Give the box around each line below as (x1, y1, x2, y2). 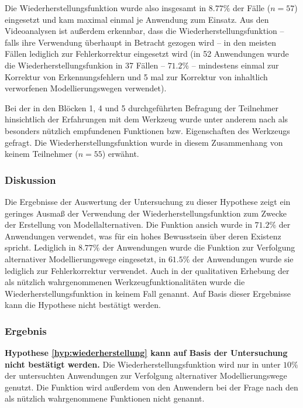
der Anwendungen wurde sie (192, 252, 294, 265)
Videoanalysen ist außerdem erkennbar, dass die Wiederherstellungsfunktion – (5, 25, 284, 37)
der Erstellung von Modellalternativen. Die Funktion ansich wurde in (5, 218, 252, 231)
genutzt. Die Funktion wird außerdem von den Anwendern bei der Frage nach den (5, 380, 298, 393)
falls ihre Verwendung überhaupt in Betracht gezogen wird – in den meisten (5, 36, 277, 48)
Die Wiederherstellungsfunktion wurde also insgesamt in (5, 2, 206, 13)
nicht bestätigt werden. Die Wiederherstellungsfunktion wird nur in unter (5, 358, 281, 370)
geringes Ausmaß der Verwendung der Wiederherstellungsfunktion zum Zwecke (5, 207, 287, 219)
